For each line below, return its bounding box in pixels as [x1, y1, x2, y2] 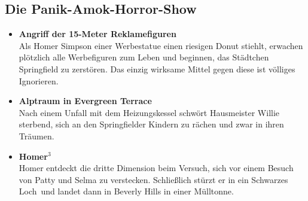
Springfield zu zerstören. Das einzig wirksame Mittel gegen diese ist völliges [19, 62, 295, 75]
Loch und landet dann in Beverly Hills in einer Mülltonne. [19, 185, 234, 197]
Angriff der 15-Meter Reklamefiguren [19, 28, 176, 40]
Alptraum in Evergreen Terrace [19, 95, 152, 107]
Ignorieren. [19, 74, 59, 87]
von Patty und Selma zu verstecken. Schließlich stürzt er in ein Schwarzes [19, 173, 288, 185]
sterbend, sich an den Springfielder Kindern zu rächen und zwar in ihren [19, 118, 284, 130]
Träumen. [19, 129, 54, 142]
